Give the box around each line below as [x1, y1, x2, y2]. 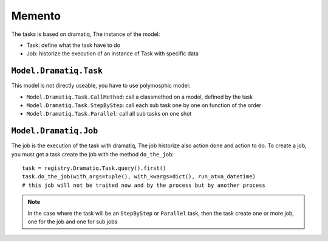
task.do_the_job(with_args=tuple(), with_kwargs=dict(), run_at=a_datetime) [22, 173, 256, 180]
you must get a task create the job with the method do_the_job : [11, 150, 174, 158]
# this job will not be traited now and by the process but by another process [22, 181, 265, 189]
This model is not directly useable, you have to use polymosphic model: [11, 82, 191, 89]
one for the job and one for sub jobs [27, 218, 118, 225]
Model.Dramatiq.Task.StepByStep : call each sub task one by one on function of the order [26, 102, 262, 109]
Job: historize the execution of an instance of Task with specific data [26, 50, 199, 57]
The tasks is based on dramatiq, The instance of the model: [11, 30, 160, 38]
